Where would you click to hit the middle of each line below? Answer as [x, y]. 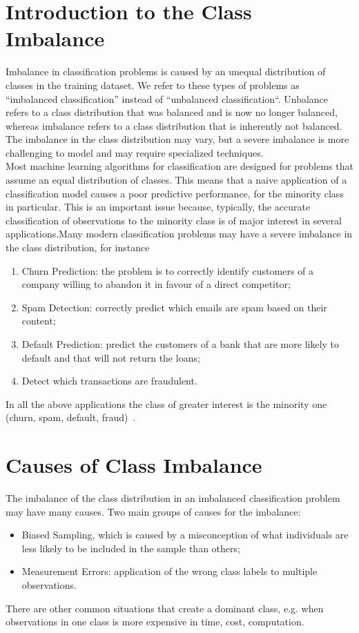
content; [39, 321]
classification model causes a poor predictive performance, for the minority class [175, 193]
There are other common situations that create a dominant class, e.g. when [165, 608]
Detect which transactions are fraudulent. [109, 381]
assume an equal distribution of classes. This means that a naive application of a [176, 180]
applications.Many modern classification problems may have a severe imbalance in [179, 234]
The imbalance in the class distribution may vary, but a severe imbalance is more [177, 139]
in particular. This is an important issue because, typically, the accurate [158, 207]
